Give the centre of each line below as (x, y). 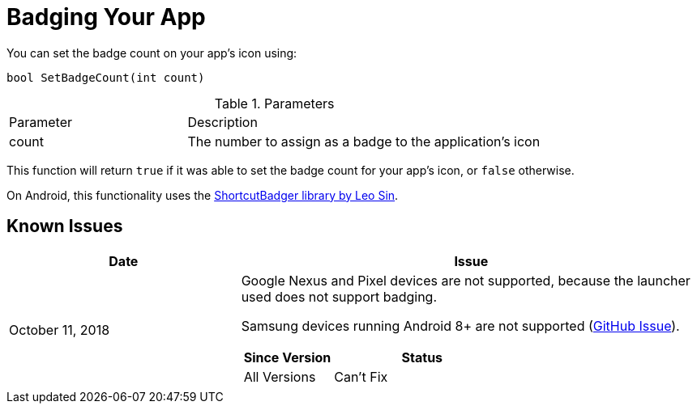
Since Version (287, 357)
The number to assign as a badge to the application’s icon (364, 141)
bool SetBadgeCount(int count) (106, 77)
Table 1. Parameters (274, 103)
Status (422, 357)
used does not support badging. (339, 296)
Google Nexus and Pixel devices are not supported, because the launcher (466, 280)
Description (222, 122)
